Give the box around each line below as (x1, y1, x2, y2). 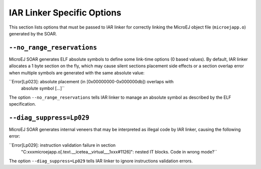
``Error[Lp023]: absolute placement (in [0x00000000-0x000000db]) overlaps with (9, 79, 174, 85)
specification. (9, 101, 36, 107)
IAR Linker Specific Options (9, 7, 122, 18)
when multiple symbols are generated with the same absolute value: (9, 70, 145, 76)
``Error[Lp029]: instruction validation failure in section (9, 142, 116, 148)
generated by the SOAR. (9, 31, 58, 36)
